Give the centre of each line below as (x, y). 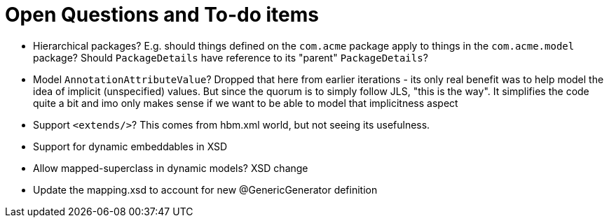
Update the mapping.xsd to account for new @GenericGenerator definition (205, 189)
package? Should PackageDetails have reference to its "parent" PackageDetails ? (231, 57)
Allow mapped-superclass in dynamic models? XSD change (171, 168)
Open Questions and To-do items (162, 15)
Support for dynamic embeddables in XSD (130, 146)
